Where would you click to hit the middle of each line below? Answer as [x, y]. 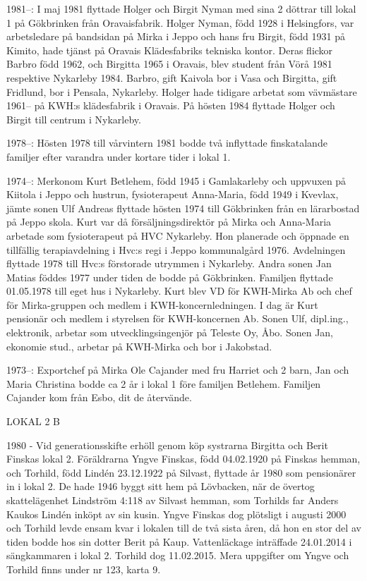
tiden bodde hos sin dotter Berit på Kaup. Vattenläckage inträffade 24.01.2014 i [179, 541]
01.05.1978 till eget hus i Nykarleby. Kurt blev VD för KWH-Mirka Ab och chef [179, 291]
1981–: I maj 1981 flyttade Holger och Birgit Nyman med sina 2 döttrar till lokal [181, 8]
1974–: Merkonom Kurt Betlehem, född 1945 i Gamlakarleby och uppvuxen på [176, 180]
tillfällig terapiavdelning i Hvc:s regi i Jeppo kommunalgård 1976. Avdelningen [176, 249]
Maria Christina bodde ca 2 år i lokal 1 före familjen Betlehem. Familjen [164, 383]
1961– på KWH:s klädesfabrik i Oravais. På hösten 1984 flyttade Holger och [171, 105]
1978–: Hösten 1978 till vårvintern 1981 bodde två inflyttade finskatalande [167, 143]
